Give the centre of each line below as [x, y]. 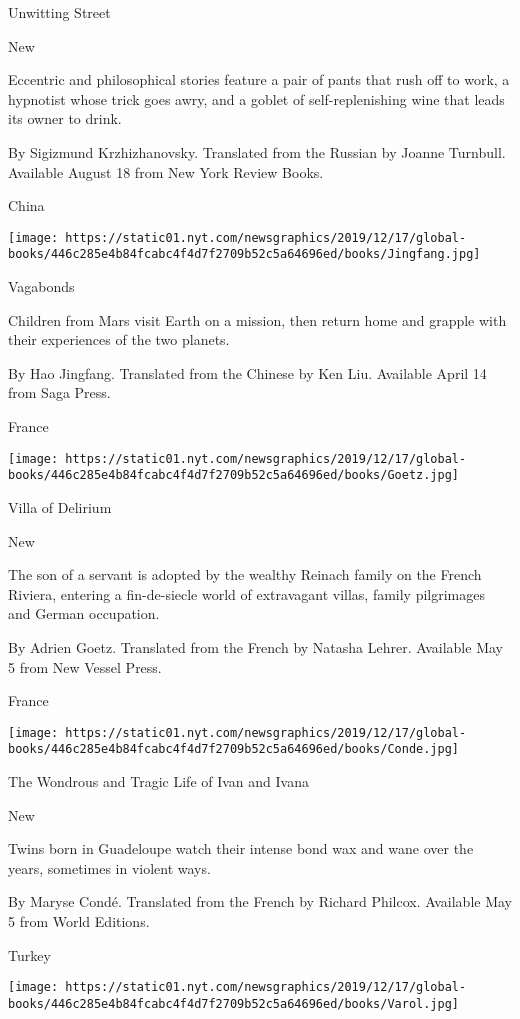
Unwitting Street [59, 12]
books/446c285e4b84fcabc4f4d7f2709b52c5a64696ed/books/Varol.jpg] [234, 1003]
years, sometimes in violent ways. [109, 867]
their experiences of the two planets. [119, 339]
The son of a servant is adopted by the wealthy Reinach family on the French [245, 574]
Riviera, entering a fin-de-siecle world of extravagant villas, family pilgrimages [247, 593]
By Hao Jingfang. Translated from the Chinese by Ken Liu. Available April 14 [247, 372]
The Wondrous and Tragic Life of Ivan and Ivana [158, 781]
